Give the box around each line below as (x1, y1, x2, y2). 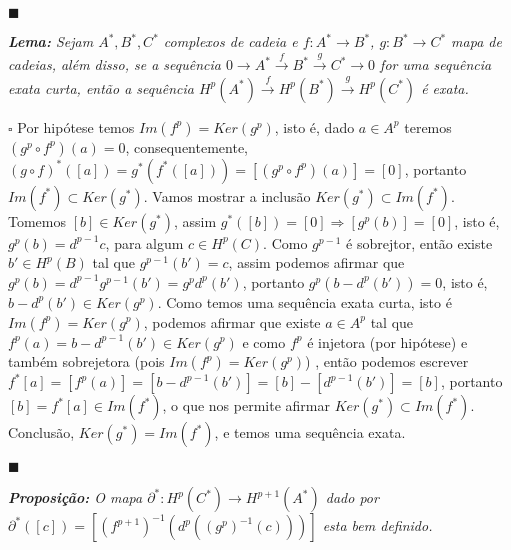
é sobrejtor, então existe (346, 232, 493, 253)
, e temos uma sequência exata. (214, 422, 406, 443)
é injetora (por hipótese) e (307, 331, 468, 352)
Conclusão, (8, 422, 75, 443)
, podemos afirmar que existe (143, 311, 321, 332)
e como (242, 331, 286, 352)
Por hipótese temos (17, 116, 135, 137)
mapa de (451, 31, 502, 51)
